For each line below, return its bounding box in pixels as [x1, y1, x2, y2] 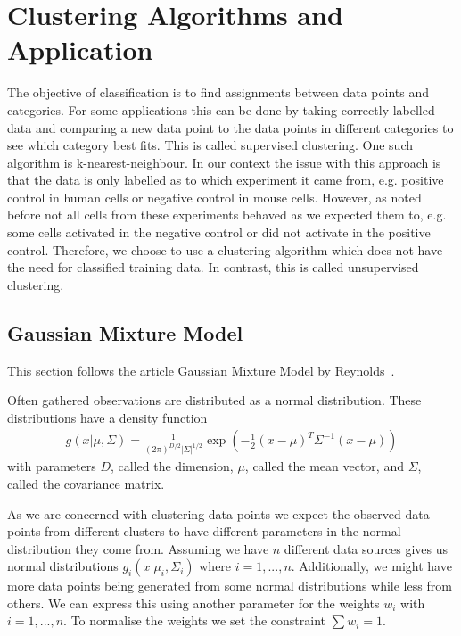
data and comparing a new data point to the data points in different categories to [7, 118, 454, 136]
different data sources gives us [284, 539, 448, 558]
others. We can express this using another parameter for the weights [7, 593, 380, 612]
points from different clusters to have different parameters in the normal [7, 522, 401, 541]
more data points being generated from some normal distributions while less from [7, 576, 452, 595]
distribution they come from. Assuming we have [7, 539, 269, 558]
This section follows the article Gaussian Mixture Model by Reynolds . [7, 360, 395, 379]
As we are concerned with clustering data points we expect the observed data [7, 504, 430, 523]
